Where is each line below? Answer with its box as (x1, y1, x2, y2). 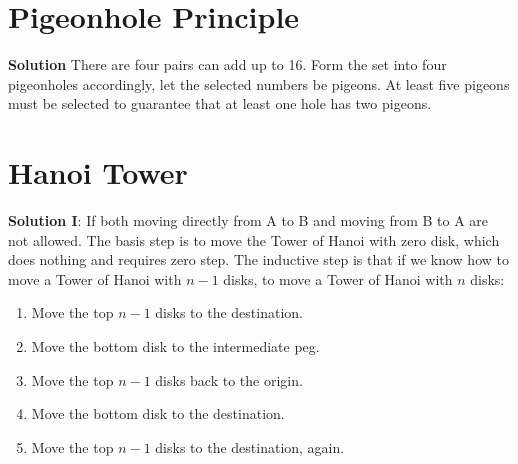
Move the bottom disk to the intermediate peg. (31, 336, 320, 356)
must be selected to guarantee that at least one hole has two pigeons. (8, 93, 432, 114)
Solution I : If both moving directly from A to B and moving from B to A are (8, 210, 489, 231)
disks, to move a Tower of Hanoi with (223, 268, 453, 289)
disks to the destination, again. (155, 436, 345, 457)
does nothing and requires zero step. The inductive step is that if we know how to (8, 249, 509, 270)
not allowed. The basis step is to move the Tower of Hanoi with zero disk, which (8, 229, 500, 250)
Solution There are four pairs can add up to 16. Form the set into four (8, 54, 447, 75)
